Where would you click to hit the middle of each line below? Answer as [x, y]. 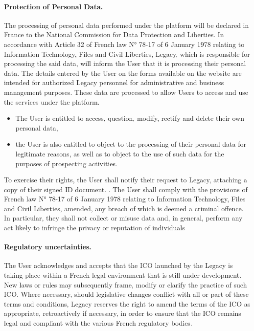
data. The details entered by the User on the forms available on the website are [123, 73]
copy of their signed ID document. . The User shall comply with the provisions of [126, 189]
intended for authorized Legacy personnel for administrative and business [114, 82]
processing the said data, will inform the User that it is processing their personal [125, 63]
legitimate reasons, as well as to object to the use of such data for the [120, 153]
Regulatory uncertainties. [48, 247]
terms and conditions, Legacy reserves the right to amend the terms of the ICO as [127, 303]
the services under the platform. [52, 101]
